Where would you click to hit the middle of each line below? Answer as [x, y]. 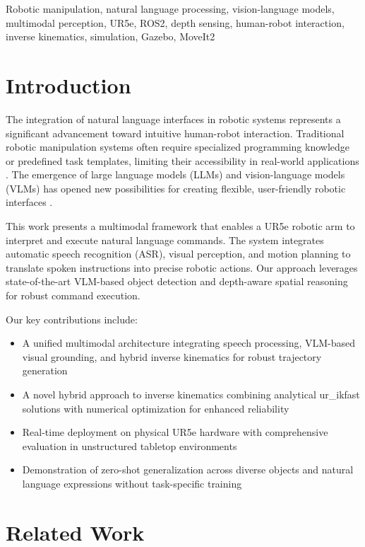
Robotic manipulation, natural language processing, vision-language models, [170, 8]
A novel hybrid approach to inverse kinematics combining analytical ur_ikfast [191, 394]
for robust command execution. [73, 295]
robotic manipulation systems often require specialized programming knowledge [178, 147]
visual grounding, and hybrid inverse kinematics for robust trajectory [172, 356]
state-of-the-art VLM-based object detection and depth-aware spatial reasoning [177, 281]
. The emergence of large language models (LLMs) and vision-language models [175, 174]
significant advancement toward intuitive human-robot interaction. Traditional [175, 133]
